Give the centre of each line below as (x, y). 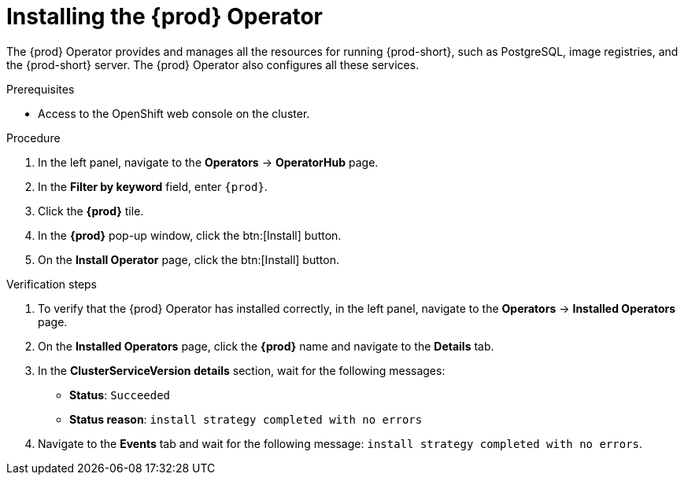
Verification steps (52, 284)
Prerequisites (41, 89)
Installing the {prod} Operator (165, 17)
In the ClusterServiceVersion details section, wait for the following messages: (242, 370)
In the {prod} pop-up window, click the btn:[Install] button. (190, 235)
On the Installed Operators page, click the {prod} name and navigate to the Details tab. (266, 346)
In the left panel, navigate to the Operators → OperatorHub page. (208, 162)
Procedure (33, 138)
